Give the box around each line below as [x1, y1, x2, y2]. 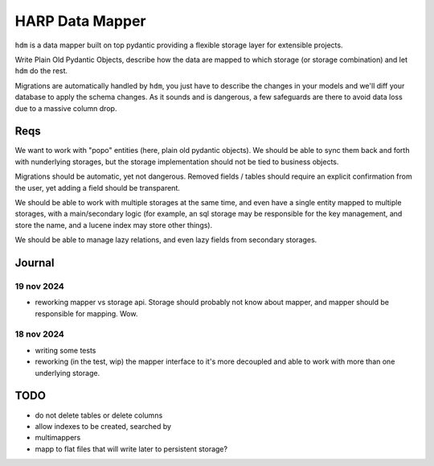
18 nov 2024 [14, 328, 64, 340]
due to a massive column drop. [14, 103, 117, 113]
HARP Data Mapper [14, 12, 146, 30]
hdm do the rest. [14, 66, 68, 76]
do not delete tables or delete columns [35, 410, 163, 420]
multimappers [35, 433, 81, 443]
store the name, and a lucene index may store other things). [14, 220, 213, 229]
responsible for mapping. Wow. [35, 308, 138, 318]
